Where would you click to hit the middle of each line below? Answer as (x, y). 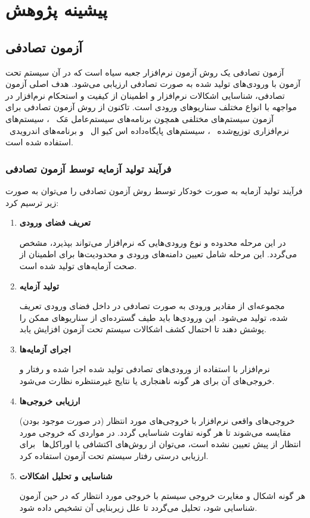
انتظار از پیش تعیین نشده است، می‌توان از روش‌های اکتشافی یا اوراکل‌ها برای (160, 444)
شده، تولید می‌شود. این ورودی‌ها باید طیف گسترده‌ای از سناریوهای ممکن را (154, 317)
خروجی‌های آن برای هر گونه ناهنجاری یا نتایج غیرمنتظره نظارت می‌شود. (147, 381)
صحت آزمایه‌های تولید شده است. (78, 265)
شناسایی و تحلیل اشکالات (66, 475)
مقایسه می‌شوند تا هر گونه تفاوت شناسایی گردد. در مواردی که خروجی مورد (155, 432)
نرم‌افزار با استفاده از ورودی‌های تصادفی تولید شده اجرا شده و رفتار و (145, 369)
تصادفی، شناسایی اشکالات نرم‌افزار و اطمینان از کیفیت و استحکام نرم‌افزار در (145, 95)
